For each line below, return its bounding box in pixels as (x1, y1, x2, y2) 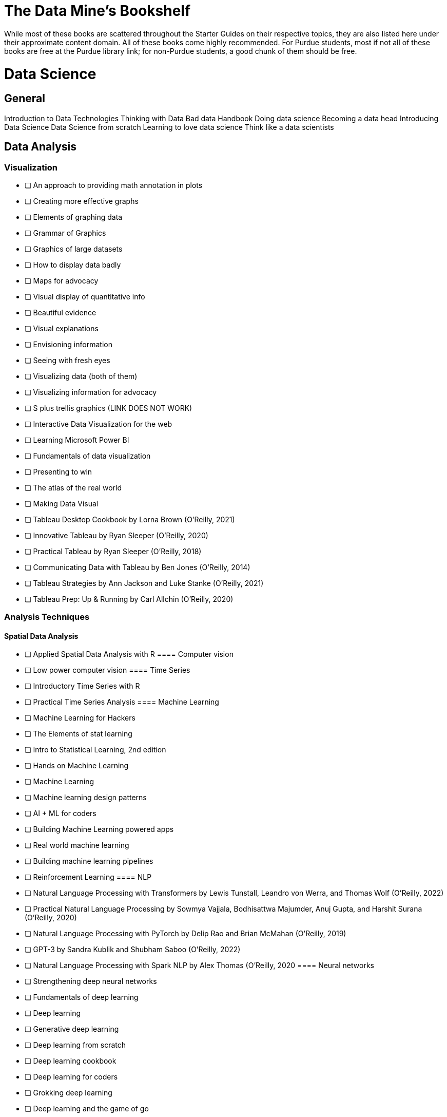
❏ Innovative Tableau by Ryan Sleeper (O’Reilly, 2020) (25, 531, 208, 540)
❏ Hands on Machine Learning (25, 761, 129, 770)
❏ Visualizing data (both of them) (25, 371, 138, 381)
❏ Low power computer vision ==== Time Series (25, 666, 190, 675)
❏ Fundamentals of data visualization (25, 451, 151, 460)
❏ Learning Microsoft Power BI (25, 435, 129, 444)
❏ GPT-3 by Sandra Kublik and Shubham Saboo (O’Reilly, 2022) (25, 945, 241, 954)
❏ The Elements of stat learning (25, 729, 132, 739)
